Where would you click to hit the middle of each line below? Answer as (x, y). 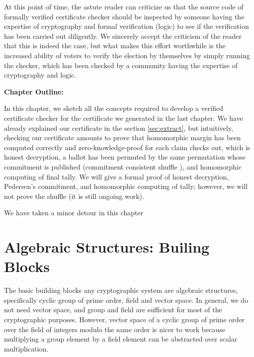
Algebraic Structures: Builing (107, 247)
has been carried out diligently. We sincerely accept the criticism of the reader (123, 36)
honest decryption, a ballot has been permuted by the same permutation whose (125, 157)
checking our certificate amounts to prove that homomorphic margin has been (123, 137)
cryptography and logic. (40, 75)
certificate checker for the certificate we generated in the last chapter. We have (124, 118)
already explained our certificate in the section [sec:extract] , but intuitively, (119, 128)
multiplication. (26, 348)
